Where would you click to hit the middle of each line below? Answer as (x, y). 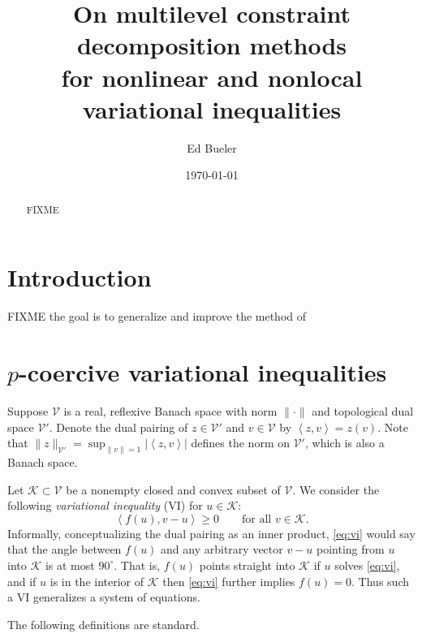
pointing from (351, 549)
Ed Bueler (212, 147)
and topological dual (363, 410)
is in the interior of (97, 581)
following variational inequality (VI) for (105, 505)
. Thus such (380, 581)
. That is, (137, 565)
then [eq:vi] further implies (229, 581)
